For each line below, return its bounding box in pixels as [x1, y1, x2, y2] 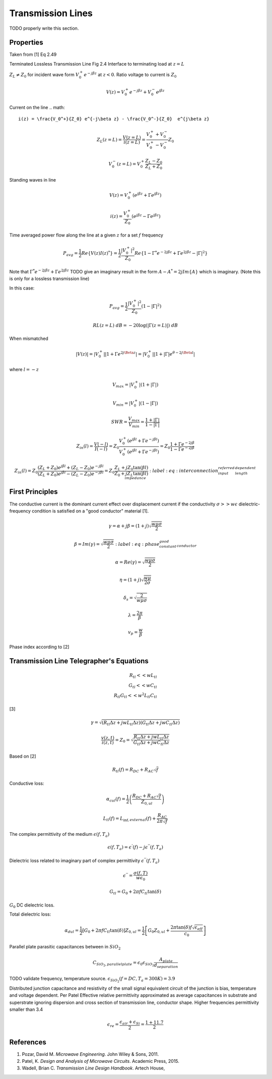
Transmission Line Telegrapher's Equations [9, 657, 149, 665]
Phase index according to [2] [9, 644, 70, 650]
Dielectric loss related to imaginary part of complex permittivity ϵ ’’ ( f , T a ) [9, 857, 160, 865]
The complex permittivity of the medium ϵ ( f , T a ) [9, 831, 110, 838]
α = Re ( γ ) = [115, 559, 142, 565]
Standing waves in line [9, 177, 56, 183]
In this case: [9, 285, 35, 291]
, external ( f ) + [127, 815, 156, 822]
